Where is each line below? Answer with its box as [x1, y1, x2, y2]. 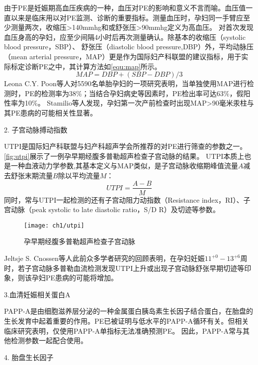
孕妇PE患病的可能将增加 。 [31, 272, 118, 283]
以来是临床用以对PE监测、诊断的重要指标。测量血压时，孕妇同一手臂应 [10, 12, 244, 22]
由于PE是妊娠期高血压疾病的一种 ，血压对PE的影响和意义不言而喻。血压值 [4, 2, 246, 12]
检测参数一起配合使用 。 [10, 335, 87, 346]
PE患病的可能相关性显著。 [10, 107, 97, 118]
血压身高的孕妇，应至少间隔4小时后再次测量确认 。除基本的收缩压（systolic [4, 31, 246, 42]
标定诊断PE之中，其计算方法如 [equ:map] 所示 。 [10, 61, 162, 71]
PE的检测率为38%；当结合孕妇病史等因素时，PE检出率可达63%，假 [24, 88, 244, 98]
